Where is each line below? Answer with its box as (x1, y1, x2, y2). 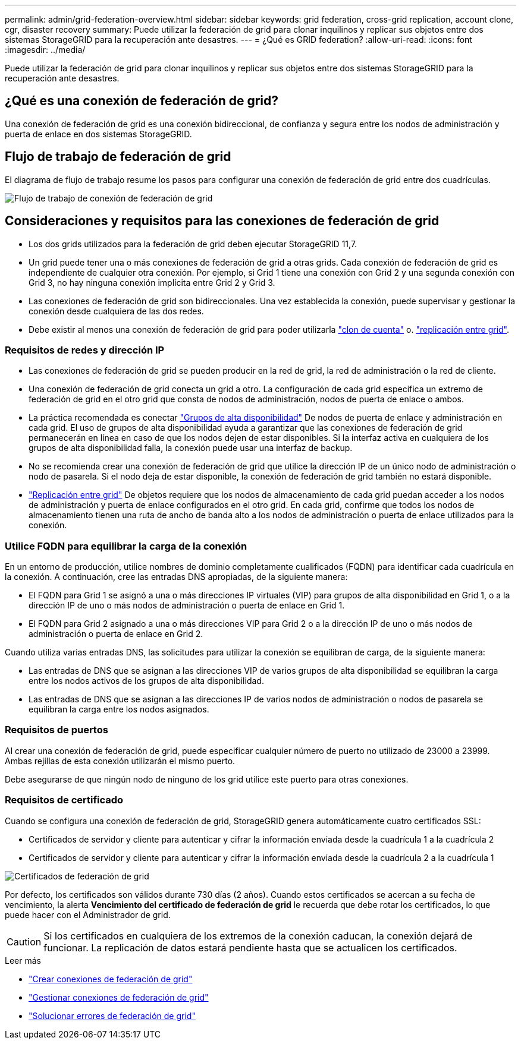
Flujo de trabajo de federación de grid (5, 149, 231, 165)
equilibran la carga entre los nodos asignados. (29, 704, 209, 715)
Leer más (5, 955, 41, 966)
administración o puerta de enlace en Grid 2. (29, 629, 203, 639)
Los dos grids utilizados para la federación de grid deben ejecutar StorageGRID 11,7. (29, 238, 357, 249)
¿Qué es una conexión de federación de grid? (5, 93, 279, 109)
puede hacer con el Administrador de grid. (5, 909, 171, 920)
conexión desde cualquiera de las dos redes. (29, 305, 204, 316)
